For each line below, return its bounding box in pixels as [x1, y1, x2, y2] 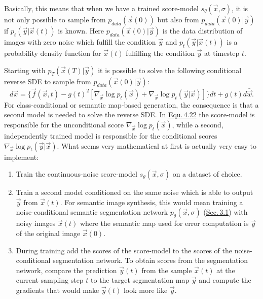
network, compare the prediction [16, 264, 117, 275]
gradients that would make [16, 284, 99, 295]
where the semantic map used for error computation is [80, 218, 249, 228]
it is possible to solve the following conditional [98, 64, 242, 75]
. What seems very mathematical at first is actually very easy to [57, 140, 257, 151]
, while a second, [172, 119, 223, 129]
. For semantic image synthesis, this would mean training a [60, 196, 243, 207]
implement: [4, 151, 39, 162]
